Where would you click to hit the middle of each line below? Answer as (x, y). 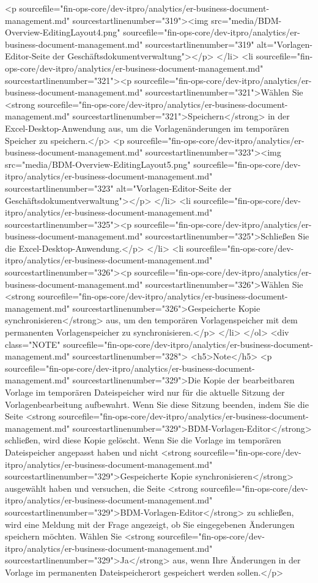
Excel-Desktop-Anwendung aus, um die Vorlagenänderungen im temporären (147, 128)
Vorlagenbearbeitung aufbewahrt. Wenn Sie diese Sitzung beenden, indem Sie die (157, 404)
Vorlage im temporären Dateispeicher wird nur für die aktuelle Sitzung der (145, 392)
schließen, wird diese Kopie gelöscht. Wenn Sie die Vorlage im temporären (143, 440)
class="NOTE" (33, 344)
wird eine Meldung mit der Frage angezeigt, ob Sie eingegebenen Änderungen (150, 524)
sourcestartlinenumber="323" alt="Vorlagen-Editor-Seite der (118, 188)
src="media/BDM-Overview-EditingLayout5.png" (98, 164)
